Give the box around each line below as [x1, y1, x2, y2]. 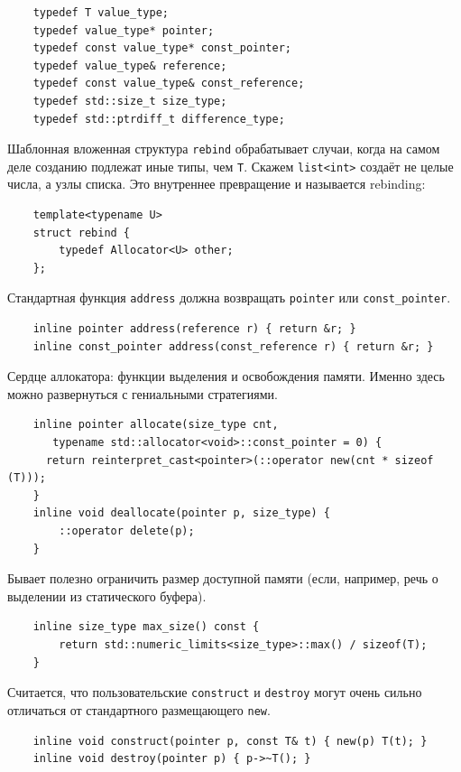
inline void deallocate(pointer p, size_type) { [32, 507, 330, 520]
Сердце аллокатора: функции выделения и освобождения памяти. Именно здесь [7, 367, 445, 386]
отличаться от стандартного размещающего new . [7, 700, 271, 719]
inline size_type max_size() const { [32, 620, 260, 634]
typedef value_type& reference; [32, 59, 227, 72]
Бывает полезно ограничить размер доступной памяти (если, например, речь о [7, 569, 438, 588]
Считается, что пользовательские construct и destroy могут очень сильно [7, 683, 422, 702]
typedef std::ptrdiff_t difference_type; [32, 112, 285, 126]
